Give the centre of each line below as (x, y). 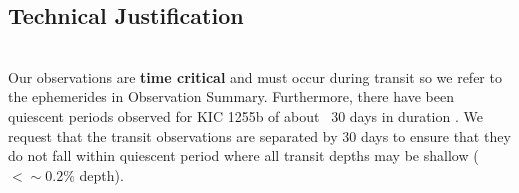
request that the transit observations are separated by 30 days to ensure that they (259, 135)
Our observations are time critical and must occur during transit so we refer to (255, 76)
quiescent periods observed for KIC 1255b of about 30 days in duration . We (245, 115)
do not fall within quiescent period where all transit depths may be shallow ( (243, 155)
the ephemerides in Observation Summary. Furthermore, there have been (231, 96)
